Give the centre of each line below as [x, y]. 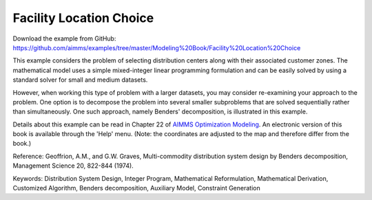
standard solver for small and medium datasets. [80, 80]
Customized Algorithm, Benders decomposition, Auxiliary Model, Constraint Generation [137, 188]
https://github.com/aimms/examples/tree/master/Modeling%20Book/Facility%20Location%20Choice [157, 47]
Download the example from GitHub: [64, 38]
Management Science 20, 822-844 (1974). [73, 166]
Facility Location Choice [83, 18]
